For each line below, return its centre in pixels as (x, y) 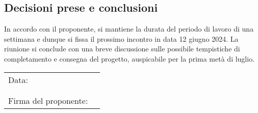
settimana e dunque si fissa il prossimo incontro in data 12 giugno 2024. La (121, 38)
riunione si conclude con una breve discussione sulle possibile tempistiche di (122, 49)
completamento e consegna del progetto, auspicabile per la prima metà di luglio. (130, 58)
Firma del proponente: (48, 100)
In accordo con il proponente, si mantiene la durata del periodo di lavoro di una (129, 29)
